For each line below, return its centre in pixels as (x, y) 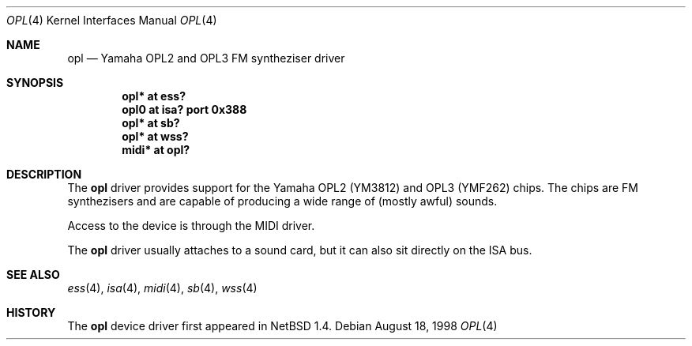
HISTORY (31, 312)
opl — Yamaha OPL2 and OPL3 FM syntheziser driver (206, 58)
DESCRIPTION (44, 174)
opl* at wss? (155, 136)
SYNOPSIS (35, 83)
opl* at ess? (154, 96)
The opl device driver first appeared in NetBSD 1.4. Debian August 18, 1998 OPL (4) (282, 326)
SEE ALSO (33, 275)
